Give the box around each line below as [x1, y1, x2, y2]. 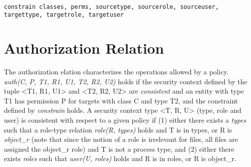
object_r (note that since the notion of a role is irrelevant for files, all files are [4, 134, 238, 144]
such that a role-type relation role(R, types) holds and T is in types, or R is [4, 124, 232, 134]
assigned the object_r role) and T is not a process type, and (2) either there [4, 143, 234, 154]
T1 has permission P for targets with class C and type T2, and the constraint [4, 95, 238, 105]
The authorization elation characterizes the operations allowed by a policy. [4, 67, 229, 77]
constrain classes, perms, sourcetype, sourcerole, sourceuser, [4, 3, 219, 10]
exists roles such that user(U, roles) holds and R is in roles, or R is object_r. [4, 153, 237, 164]
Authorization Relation [4, 38, 164, 58]
